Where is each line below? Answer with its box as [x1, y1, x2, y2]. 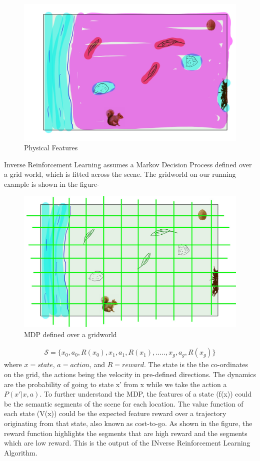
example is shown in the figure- [4, 179, 99, 189]
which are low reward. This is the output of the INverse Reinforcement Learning [4, 438, 250, 448]
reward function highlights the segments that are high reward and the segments [4, 428, 247, 438]
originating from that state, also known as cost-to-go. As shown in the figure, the [4, 418, 252, 428]
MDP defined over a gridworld [24, 329, 117, 339]
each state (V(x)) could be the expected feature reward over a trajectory [4, 408, 226, 419]
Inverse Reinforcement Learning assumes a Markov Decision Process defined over [4, 159, 252, 169]
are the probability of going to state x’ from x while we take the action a [4, 379, 227, 389]
